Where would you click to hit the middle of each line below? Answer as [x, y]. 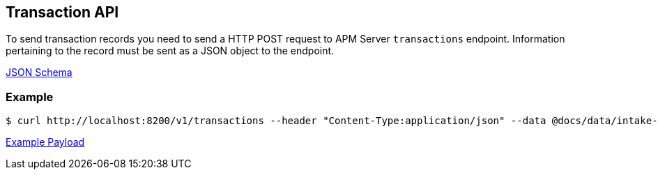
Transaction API [62, 12]
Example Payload [45, 142]
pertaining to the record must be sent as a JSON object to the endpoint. [170, 51]
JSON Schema [39, 73]
